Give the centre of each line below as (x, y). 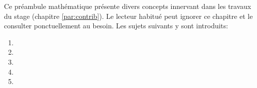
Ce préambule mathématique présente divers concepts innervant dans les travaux (128, 6)
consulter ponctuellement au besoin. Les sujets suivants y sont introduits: (116, 26)
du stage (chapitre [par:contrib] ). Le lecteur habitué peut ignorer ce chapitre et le (128, 16)
